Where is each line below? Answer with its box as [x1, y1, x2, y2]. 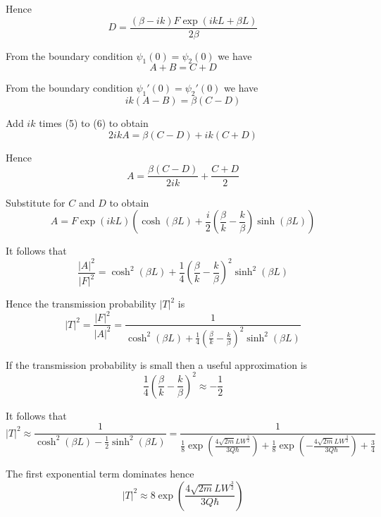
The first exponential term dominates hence [6, 466, 194, 481]
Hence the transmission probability [6, 296, 156, 311]
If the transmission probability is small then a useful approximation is [6, 357, 308, 372]
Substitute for [6, 195, 65, 209]
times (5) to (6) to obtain [39, 116, 149, 130]
